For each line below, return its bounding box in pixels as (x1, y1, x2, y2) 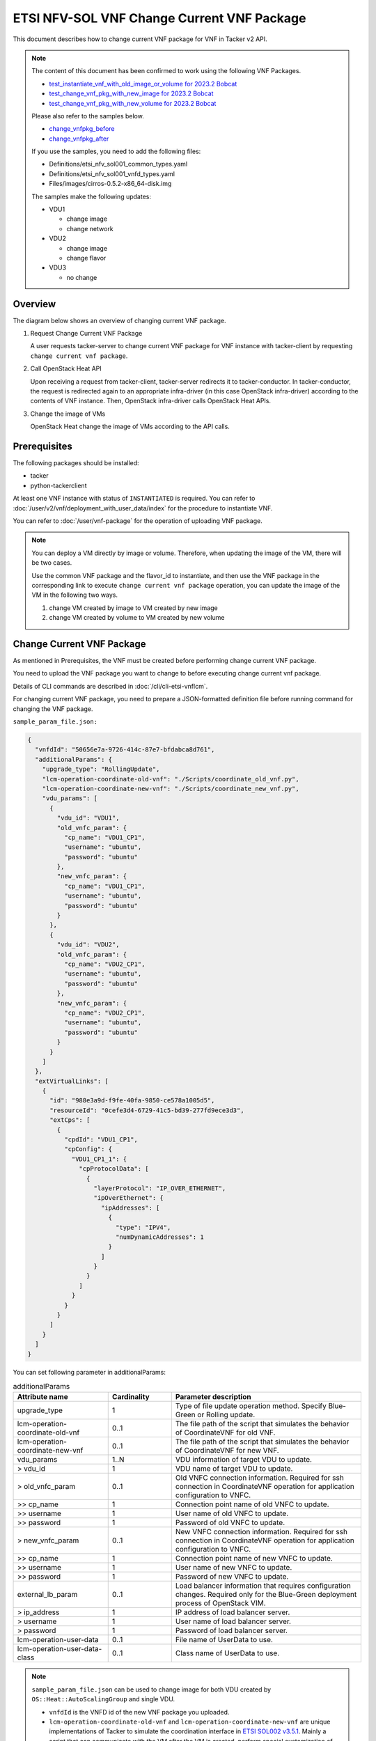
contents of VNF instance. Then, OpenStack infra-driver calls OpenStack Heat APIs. (30, 397, 272, 405)
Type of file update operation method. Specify (175, 1401, 327, 1411)
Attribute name (17, 1392, 69, 1402)
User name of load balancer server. (175, 1616, 292, 1626)
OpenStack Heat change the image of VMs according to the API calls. (30, 422, 230, 431)
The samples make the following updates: (31, 192, 151, 201)
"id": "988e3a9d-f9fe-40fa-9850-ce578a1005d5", (49, 1097, 215, 1104)
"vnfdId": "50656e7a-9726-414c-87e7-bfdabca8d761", (35, 746, 215, 754)
